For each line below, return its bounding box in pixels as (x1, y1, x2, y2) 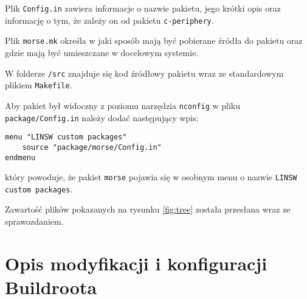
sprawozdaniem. (5, 215, 64, 228)
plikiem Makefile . (5, 79, 72, 91)
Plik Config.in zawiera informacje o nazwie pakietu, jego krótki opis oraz (5, 2, 281, 14)
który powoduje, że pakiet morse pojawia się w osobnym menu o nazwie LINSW (5, 171, 297, 183)
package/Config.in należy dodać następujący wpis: (5, 111, 199, 124)
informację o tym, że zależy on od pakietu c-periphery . (5, 13, 214, 26)
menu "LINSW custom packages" (5, 133, 127, 142)
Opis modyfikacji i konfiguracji (5, 250, 267, 275)
